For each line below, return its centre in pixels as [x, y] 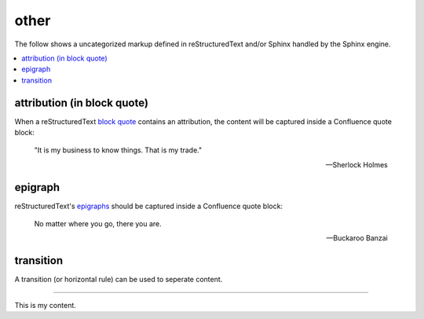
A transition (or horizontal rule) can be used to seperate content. [119, 280]
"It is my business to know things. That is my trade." [118, 150]
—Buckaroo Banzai [357, 238]
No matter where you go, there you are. [98, 224]
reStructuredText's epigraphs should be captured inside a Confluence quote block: [148, 206]
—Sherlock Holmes [356, 164]
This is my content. [45, 305]
